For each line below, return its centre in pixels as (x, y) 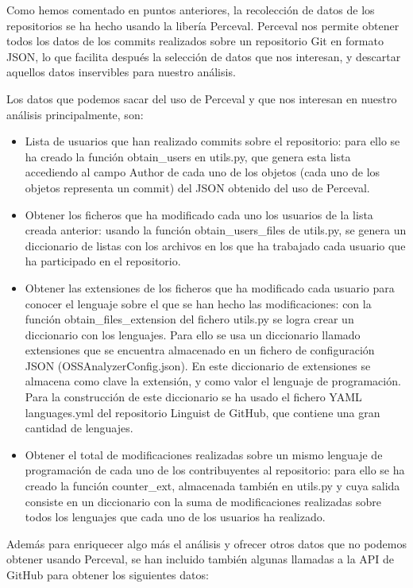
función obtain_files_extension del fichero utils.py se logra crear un (189, 319)
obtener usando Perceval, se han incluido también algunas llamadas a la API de (201, 559)
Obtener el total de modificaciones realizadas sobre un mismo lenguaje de (204, 454)
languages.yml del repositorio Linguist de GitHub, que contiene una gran (203, 412)
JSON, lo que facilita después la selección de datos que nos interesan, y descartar (204, 56)
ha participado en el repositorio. (103, 261)
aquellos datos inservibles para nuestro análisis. (121, 72)
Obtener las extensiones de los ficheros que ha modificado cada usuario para (210, 287)
